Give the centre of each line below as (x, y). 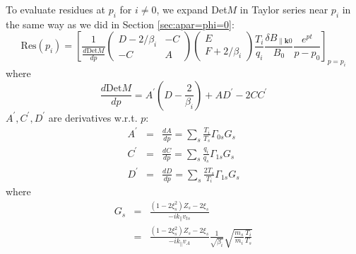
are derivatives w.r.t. (93, 117)
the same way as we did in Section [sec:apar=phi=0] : (120, 24)
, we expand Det (192, 9)
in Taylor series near (284, 9)
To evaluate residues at (55, 9)
